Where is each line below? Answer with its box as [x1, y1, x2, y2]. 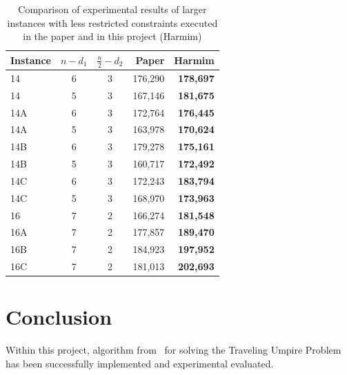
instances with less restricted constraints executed [7, 15, 218, 30]
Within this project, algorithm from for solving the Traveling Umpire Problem [6, 343, 341, 357]
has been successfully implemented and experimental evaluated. [6, 356, 274, 370]
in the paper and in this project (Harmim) [23, 29, 202, 43]
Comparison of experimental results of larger [18, 2, 207, 16]
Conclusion [6, 303, 112, 331]
